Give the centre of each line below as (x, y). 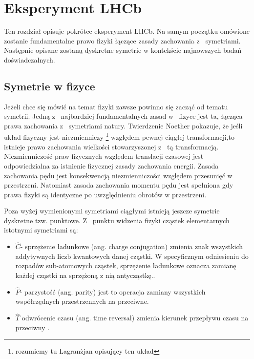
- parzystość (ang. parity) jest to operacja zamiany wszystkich (113, 291)
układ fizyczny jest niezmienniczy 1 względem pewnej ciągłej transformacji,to (119, 136)
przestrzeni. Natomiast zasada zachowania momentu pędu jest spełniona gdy (119, 185)
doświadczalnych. (30, 59)
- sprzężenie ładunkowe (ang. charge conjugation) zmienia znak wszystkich (132, 246)
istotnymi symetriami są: (41, 230)
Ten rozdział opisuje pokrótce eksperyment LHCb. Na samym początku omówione (127, 31)
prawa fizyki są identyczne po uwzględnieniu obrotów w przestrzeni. (105, 194)
